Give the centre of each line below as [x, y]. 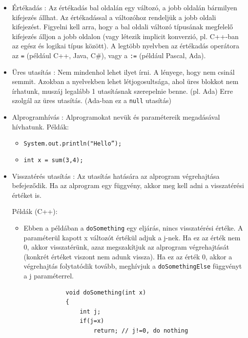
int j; [90, 311]
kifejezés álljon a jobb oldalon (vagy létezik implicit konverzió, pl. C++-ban [125, 36]
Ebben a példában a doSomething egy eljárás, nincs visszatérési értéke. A [133, 227]
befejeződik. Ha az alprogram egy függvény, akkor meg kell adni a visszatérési [128, 185]
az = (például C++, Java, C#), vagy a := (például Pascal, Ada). [109, 55]
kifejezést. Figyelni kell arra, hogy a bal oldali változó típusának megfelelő [123, 27]
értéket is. [27, 195]
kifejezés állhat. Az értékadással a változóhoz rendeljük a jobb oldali [114, 17]
